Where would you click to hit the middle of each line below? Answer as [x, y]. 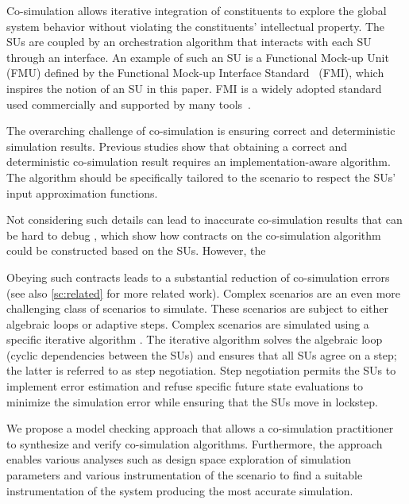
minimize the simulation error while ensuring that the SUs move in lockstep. [192, 401]
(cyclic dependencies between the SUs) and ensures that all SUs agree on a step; [202, 354]
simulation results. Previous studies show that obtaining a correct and [177, 146]
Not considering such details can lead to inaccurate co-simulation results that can [204, 219]
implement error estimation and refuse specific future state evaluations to [185, 386]
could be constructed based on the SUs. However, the [136, 250]
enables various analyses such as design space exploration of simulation [179, 459]
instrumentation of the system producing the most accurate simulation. [180, 490]
